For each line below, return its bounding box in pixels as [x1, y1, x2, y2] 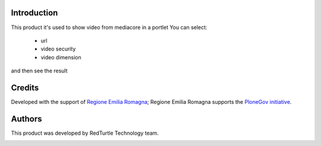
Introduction [11, 8, 58, 18]
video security [40, 45, 76, 53]
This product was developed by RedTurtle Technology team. [11, 129, 159, 137]
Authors [11, 113, 42, 124]
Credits [11, 82, 39, 93]
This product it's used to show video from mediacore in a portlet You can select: [11, 24, 207, 31]
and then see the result [11, 67, 68, 74]
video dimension [40, 53, 81, 61]
